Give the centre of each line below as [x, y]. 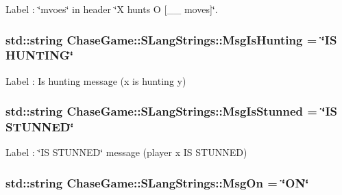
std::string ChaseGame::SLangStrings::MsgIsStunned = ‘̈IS [172, 111]
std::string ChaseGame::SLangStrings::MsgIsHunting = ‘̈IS [171, 39]
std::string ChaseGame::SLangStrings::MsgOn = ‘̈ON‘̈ [157, 182]
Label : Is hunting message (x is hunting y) [96, 80]
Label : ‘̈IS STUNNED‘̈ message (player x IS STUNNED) [126, 152]
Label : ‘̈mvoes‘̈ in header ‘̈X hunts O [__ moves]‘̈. [112, 9]
